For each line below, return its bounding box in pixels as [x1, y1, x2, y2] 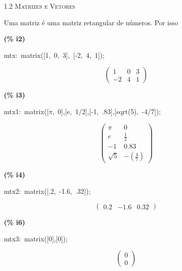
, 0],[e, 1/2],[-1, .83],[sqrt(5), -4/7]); [52, 106, 161, 116]
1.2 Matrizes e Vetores [4, 1, 75, 11]
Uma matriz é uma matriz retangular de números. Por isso [4, 17, 178, 27]
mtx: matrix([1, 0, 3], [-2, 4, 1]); [4, 50, 105, 60]
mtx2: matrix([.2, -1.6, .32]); [4, 186, 91, 196]
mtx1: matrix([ [4, 106, 49, 116]
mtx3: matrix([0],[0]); [4, 233, 68, 243]
